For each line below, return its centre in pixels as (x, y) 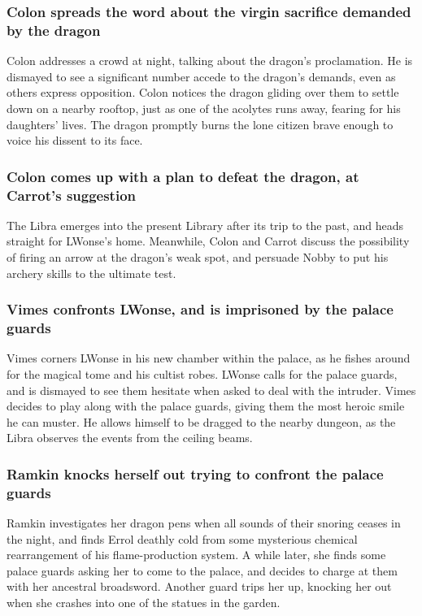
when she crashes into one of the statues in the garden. (144, 603)
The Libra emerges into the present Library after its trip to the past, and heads (205, 225)
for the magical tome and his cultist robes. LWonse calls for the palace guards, (202, 373)
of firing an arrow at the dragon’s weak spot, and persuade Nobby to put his (198, 257)
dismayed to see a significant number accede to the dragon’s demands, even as (201, 76)
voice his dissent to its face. (75, 140)
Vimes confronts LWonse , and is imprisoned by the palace (200, 309)
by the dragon (54, 30)
